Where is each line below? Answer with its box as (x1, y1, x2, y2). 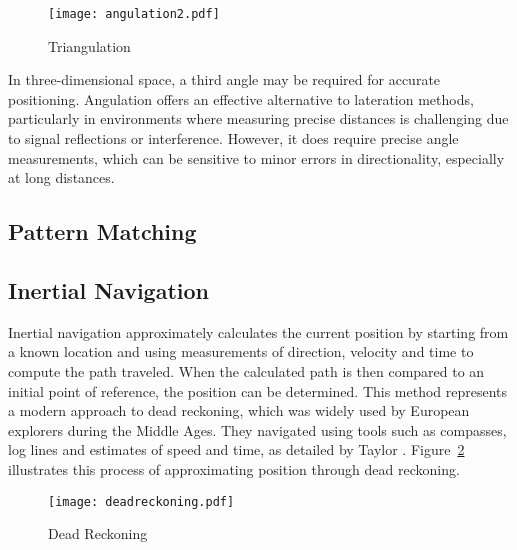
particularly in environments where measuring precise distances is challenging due (8, 108, 509, 129)
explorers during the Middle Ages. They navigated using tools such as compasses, (8, 419, 507, 440)
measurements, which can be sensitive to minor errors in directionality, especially (8, 147, 505, 168)
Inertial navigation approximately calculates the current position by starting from (8, 321, 509, 342)
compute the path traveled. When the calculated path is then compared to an (8, 360, 485, 381)
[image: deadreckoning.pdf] (48, 494, 235, 509)
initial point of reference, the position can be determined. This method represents (8, 380, 508, 401)
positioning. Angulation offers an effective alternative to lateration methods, (8, 88, 474, 109)
